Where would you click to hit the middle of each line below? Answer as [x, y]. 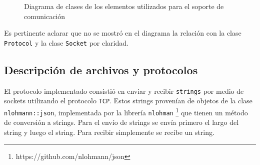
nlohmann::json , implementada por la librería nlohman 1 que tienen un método [126, 111]
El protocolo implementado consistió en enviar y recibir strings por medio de [124, 91]
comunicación [45, 16]
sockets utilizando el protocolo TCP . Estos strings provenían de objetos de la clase [128, 101]
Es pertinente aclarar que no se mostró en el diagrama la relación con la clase [123, 33]
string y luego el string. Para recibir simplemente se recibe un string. [109, 132]
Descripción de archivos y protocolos [101, 69]
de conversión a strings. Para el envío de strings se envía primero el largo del [121, 122]
